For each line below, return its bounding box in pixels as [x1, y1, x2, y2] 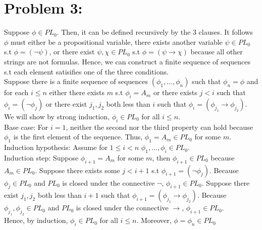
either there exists [49, 87, 104, 98]
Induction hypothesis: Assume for [4, 142, 108, 152]
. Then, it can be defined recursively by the [57, 27, 191, 37]
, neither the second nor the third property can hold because [66, 121, 253, 132]
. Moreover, [136, 215, 172, 225]
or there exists [153, 87, 197, 98]
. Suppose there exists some [35, 165, 120, 175]
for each [4, 87, 29, 98]
